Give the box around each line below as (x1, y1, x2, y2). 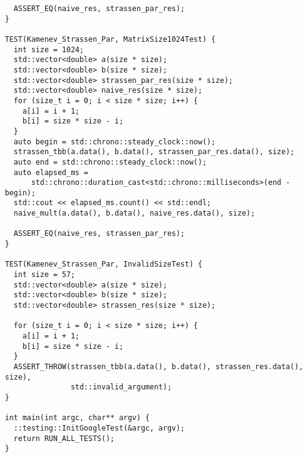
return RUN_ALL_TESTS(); (13, 434, 115, 443)
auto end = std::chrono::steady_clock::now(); (13, 157, 207, 166)
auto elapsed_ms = (13, 168, 89, 177)
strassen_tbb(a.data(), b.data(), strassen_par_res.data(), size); (13, 147, 295, 157)
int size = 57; (13, 270, 75, 279)
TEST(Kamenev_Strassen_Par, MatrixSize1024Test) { (5, 34, 216, 44)
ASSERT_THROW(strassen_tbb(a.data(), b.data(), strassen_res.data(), (13, 362, 303, 371)
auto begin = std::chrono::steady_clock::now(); (13, 137, 216, 146)
